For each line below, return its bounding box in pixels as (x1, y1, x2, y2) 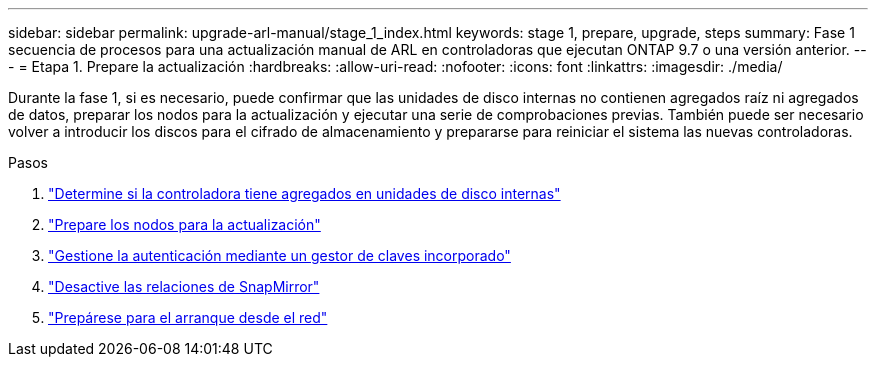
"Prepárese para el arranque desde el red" (48, 309, 328, 326)
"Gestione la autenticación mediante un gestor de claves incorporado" (48, 247, 511, 264)
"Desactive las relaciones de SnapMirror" (48, 278, 320, 295)
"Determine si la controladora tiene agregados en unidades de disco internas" (48, 185, 561, 202)
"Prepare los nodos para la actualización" (48, 216, 321, 233)
